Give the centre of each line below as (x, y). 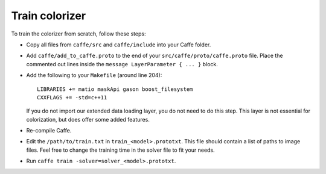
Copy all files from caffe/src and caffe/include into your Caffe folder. (119, 45)
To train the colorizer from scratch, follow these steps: (78, 34)
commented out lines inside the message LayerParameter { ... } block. (122, 64)
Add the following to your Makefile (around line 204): (94, 75)
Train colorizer (49, 16)
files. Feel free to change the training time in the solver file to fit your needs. (120, 150)
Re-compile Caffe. (49, 131)
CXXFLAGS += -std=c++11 (72, 97)
